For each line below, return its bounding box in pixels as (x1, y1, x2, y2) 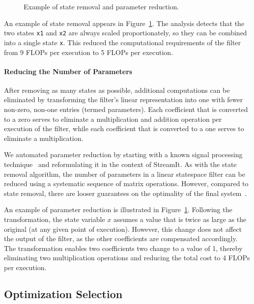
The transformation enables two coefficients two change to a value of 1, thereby (4, 243, 243, 253)
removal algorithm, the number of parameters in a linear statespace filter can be (4, 168, 245, 179)
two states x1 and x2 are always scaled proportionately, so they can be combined (4, 28, 247, 38)
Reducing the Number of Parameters (4, 66, 133, 76)
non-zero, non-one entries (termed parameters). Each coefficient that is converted (4, 104, 248, 114)
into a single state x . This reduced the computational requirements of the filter (4, 37, 241, 47)
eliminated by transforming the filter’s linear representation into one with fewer (4, 94, 243, 105)
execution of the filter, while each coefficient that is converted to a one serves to (4, 123, 244, 134)
